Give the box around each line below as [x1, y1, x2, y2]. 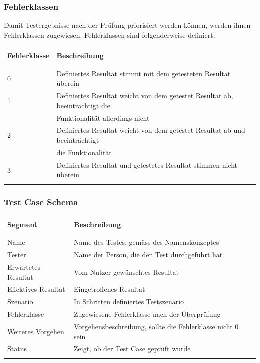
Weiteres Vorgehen [7, 326, 64, 336]
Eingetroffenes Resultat [73, 284, 145, 294]
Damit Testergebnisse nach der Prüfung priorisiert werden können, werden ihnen [4, 20, 251, 30]
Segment [7, 219, 37, 229]
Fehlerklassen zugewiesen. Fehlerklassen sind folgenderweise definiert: [4, 29, 215, 40]
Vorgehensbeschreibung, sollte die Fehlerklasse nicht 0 [73, 321, 239, 331]
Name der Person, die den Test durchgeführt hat [73, 249, 223, 260]
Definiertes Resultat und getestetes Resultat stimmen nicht [56, 159, 238, 170]
